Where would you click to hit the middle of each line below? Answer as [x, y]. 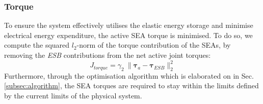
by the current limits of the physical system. [73, 96]
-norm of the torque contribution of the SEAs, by [154, 45]
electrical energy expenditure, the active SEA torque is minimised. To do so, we [128, 35]
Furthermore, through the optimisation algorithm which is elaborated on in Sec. [129, 75]
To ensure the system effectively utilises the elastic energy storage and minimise [129, 25]
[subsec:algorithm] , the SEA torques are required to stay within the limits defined [131, 85]
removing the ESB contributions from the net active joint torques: [108, 55]
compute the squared [37, 45]
